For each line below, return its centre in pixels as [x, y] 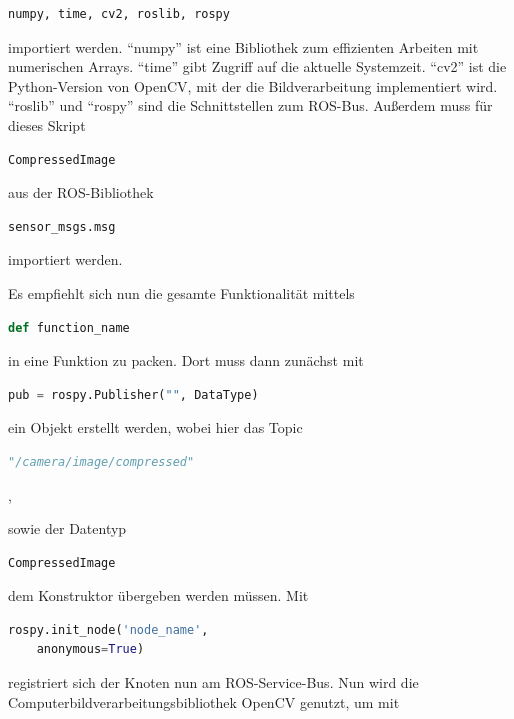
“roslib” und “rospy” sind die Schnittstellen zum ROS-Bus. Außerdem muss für [250, 105]
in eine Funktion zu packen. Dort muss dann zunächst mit [186, 360]
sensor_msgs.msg [62, 226]
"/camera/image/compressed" [101, 461]
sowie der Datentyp [67, 528]
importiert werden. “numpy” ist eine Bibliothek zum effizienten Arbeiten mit [243, 46]
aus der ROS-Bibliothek [81, 192]
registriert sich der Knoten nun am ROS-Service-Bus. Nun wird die [213, 682]
